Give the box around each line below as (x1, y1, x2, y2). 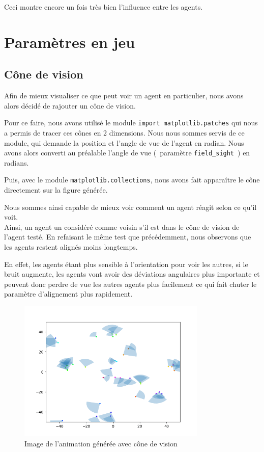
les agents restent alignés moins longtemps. (4, 242, 138, 252)
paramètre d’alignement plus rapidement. (4, 288, 133, 299)
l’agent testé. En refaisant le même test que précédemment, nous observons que (4, 231, 251, 242)
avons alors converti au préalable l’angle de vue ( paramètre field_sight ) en (4, 147, 250, 158)
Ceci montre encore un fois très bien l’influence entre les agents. (4, 2, 203, 12)
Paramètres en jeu (4, 31, 135, 52)
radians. (4, 157, 29, 168)
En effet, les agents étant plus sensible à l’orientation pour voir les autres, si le (4, 258, 248, 269)
